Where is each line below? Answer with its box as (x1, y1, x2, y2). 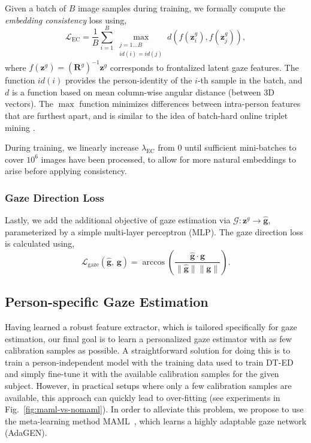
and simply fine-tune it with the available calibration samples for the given (5, 367, 279, 380)
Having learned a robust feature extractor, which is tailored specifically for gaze (5, 321, 297, 333)
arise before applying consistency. (5, 164, 127, 177)
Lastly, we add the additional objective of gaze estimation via (5, 214, 231, 226)
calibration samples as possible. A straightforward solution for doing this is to (5, 344, 291, 357)
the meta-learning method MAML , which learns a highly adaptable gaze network (5, 414, 307, 427)
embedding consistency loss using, (5, 13, 127, 26)
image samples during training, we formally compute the (77, 2, 285, 14)
